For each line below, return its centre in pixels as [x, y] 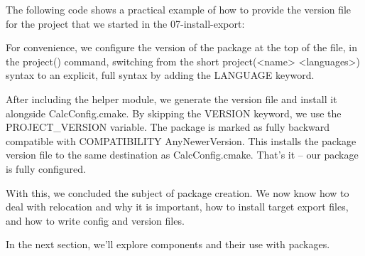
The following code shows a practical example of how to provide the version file [179, 9]
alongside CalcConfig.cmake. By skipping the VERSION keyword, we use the [174, 113]
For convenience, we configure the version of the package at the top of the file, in [182, 47]
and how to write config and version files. [95, 220]
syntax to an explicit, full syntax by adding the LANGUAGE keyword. [160, 75]
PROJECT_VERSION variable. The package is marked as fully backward [168, 127]
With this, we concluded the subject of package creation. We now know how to [178, 192]
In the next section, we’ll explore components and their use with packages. [168, 244]
